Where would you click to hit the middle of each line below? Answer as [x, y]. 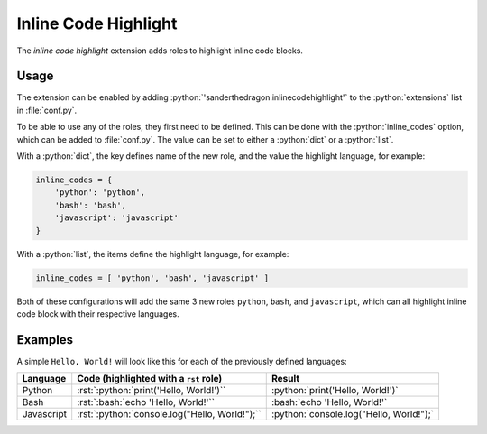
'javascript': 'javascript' [117, 218]
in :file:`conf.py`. [47, 110]
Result [285, 379]
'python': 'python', [100, 193]
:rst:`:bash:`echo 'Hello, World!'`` [146, 402]
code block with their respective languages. [98, 314]
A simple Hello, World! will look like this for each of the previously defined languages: [182, 361]
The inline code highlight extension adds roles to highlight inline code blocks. [160, 51]
